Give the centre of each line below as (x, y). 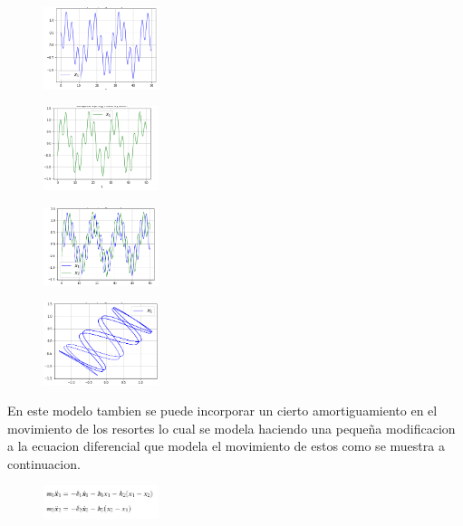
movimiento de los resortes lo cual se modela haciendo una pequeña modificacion (231, 428)
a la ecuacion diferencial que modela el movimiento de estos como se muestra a (226, 446)
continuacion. (44, 463)
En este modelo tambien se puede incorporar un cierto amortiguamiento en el (222, 410)
